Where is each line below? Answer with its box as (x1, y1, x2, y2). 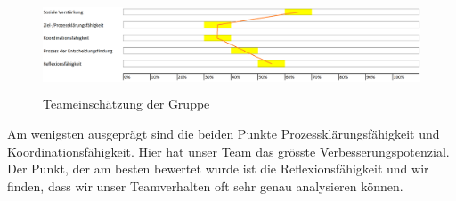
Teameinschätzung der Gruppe (43, 94, 210, 113)
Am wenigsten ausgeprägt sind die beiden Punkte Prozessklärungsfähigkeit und (7, 125, 440, 142)
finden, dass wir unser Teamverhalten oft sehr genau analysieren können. (7, 176, 403, 195)
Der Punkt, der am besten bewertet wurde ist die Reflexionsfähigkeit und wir (7, 159, 429, 178)
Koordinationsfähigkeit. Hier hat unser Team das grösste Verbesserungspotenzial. (7, 141, 450, 160)
